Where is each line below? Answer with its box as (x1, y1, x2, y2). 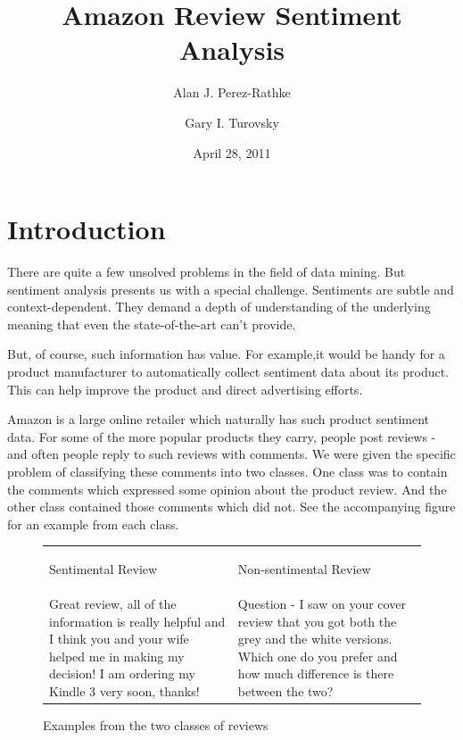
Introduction (7, 211, 166, 247)
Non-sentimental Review (237, 560, 371, 578)
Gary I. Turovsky (185, 112, 279, 131)
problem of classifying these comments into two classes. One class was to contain (7, 461, 448, 480)
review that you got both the (237, 611, 397, 630)
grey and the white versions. (237, 629, 393, 648)
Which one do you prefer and (237, 646, 398, 665)
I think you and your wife (49, 629, 189, 648)
